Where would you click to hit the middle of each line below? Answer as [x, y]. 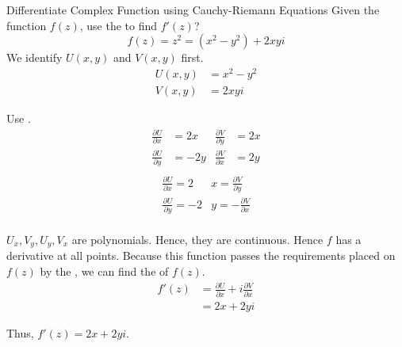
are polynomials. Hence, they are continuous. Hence [197, 240]
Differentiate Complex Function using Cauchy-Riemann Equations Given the [193, 10]
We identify [34, 57]
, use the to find [119, 25]
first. [192, 57]
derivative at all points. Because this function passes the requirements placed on [201, 255]
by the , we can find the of [104, 271]
